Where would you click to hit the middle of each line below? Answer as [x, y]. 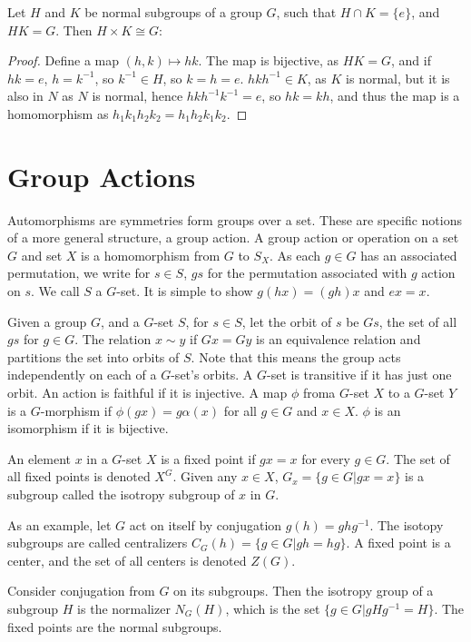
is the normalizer [124, 608]
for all [240, 410]
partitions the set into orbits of [93, 356]
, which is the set [273, 608]
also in [25, 96]
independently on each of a [82, 375]
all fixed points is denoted [79, 476]
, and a [120, 321]
